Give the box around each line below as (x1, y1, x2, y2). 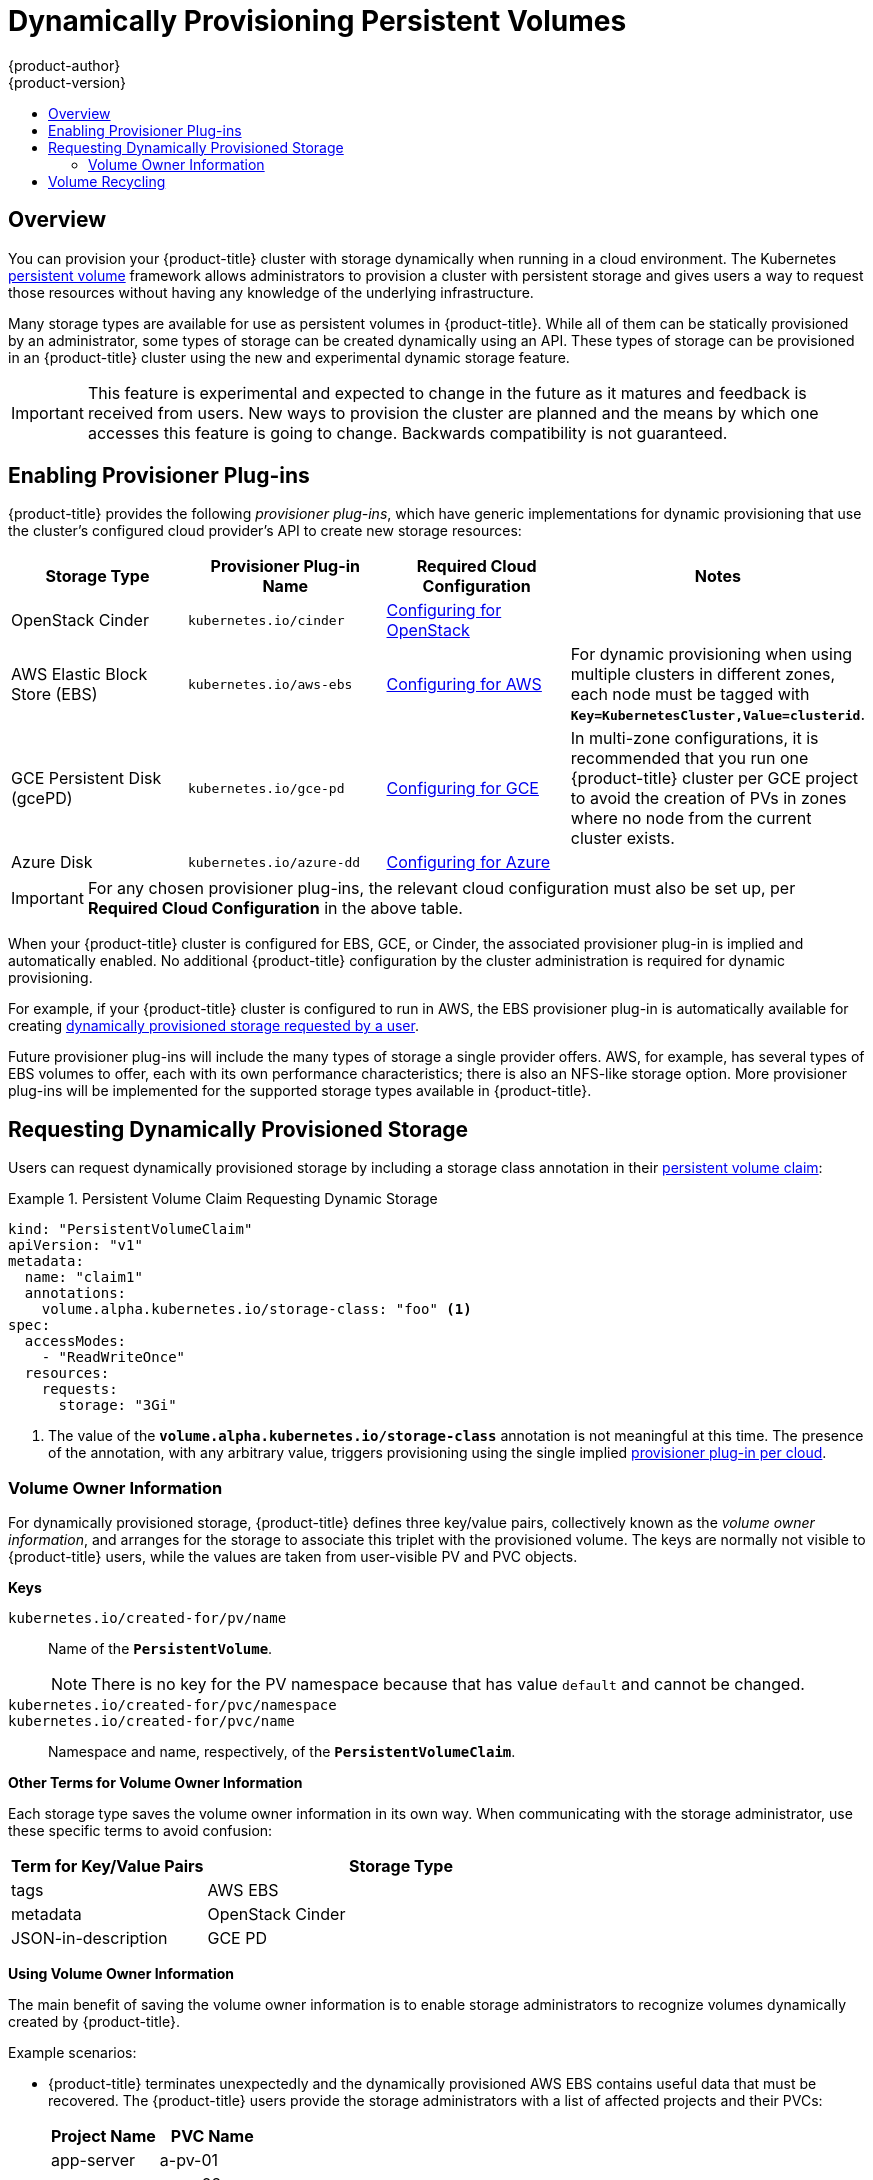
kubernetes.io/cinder (187, 612, 345, 628)
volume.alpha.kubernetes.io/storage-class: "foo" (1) (41, 1301, 472, 1318)
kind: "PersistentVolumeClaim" (8, 1221, 253, 1238)
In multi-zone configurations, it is (570, 728, 819, 749)
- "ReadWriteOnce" (41, 1349, 186, 1366)
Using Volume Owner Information (8, 1965, 235, 1983)
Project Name (51, 2126, 156, 2147)
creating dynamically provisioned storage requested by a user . (8, 1017, 419, 1035)
